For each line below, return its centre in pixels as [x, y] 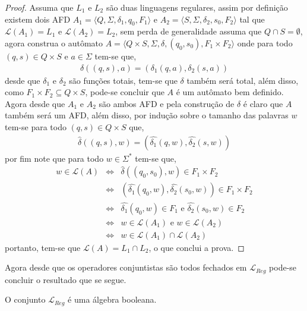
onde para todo [265, 43]
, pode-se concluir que [125, 92]
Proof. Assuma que [39, 7]
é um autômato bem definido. [230, 92]
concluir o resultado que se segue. [66, 279]
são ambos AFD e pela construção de [167, 103]
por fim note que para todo [54, 158]
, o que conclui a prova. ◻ [197, 247]
